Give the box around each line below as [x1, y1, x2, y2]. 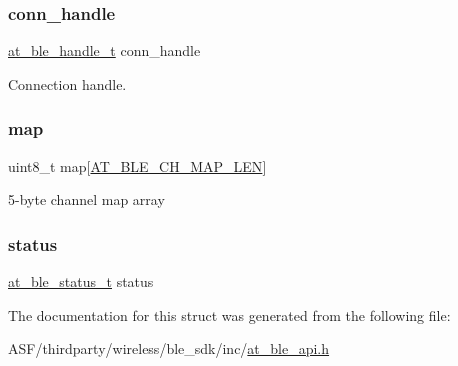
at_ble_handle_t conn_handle [8, 40, 201, 61]
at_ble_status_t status [8, 271, 154, 292]
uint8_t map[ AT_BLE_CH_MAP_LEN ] [8, 155, 267, 176]
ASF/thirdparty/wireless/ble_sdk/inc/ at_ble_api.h [8, 338, 330, 359]
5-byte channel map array [8, 189, 165, 210]
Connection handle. [8, 73, 127, 94]
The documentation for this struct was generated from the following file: [8, 304, 451, 325]
